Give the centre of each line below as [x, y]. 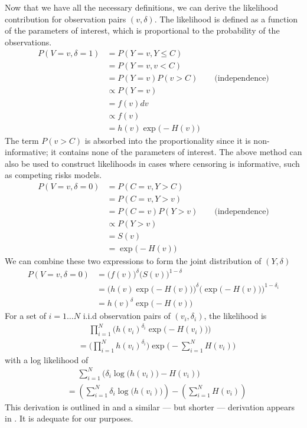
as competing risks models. [53, 175]
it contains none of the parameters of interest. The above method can [177, 152]
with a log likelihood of [47, 359]
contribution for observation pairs [66, 19]
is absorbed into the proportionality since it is [168, 140]
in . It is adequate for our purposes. [69, 418]
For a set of [25, 316]
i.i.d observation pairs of [127, 316]
